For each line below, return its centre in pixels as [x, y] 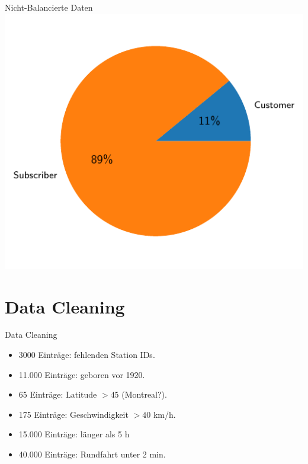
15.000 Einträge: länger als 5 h [74, 434]
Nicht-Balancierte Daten [49, 7]
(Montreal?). [144, 394]
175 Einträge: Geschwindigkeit [73, 414]
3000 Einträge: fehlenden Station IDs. [87, 355]
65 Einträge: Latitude [58, 394]
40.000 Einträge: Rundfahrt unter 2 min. [92, 454]
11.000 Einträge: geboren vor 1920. [82, 374]
